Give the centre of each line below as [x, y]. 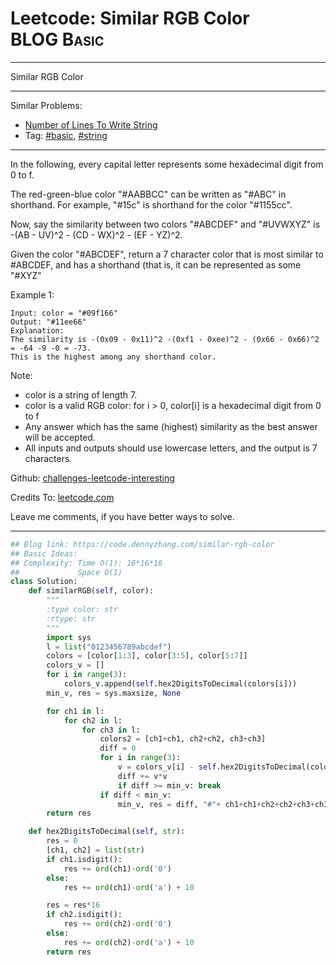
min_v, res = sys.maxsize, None [114, 693]
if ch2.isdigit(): [84, 915]
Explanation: [37, 330]
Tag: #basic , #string [66, 135]
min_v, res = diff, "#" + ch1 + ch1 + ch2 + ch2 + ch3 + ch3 [223, 804]
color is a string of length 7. [81, 394]
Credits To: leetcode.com [62, 497]
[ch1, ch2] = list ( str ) [95, 850]
